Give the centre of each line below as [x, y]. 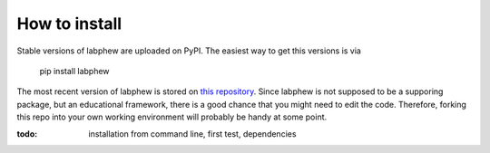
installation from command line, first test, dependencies [192, 134]
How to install [69, 24]
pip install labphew [74, 71]
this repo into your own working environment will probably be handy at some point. [172, 117]
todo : [27, 134]
